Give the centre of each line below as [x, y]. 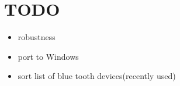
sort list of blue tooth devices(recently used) [97, 76]
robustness [37, 37]
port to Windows [48, 56]
